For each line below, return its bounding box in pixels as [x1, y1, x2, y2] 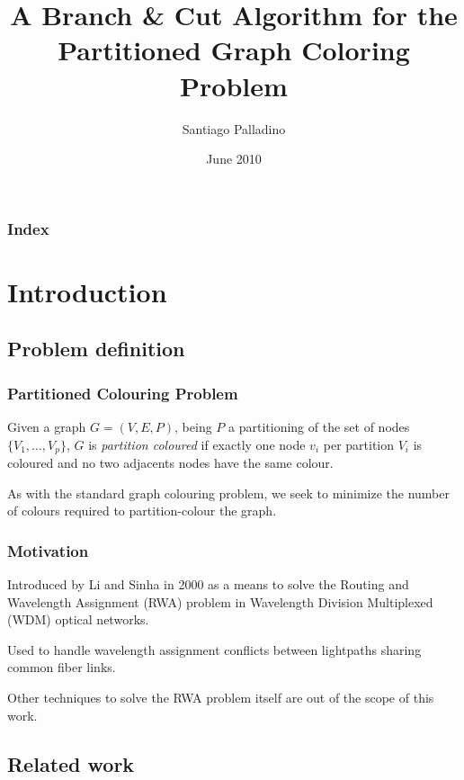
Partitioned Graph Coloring [58, 31, 410, 68]
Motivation [7, 539, 89, 561]
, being [174, 417, 212, 435]
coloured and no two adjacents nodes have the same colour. [7, 453, 334, 472]
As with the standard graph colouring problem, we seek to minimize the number [7, 483, 450, 502]
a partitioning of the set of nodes [228, 417, 410, 435]
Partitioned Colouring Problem [7, 381, 238, 404]
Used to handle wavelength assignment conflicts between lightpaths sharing [7, 640, 422, 659]
